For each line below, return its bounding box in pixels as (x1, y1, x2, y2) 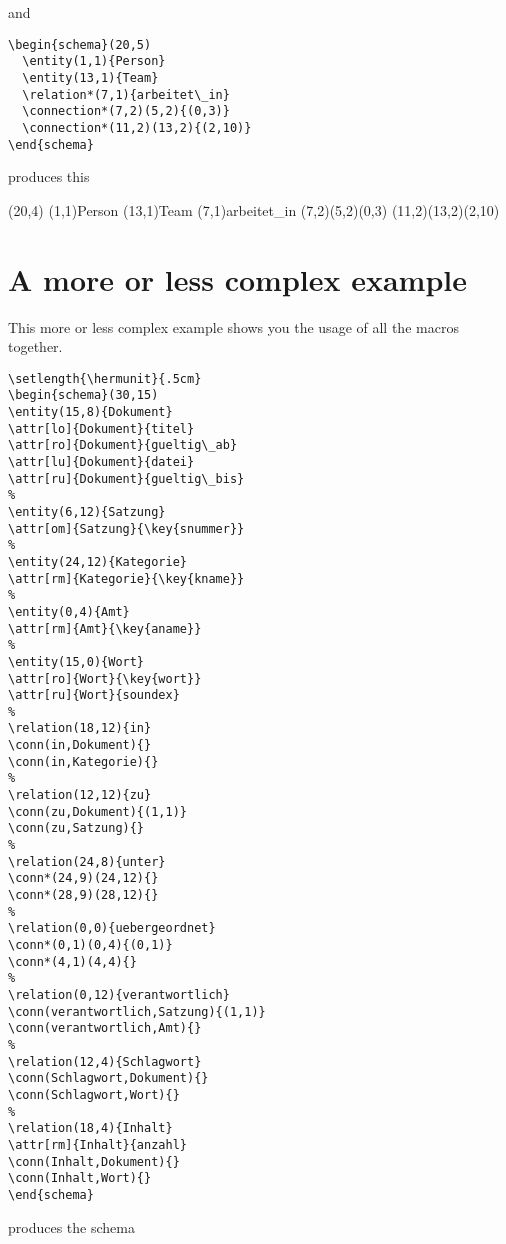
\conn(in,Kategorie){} (8, 754, 159, 769)
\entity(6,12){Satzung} (8, 504, 166, 519)
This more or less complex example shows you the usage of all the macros (8, 316, 459, 337)
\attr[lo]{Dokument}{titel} (8, 421, 195, 436)
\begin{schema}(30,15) (8, 388, 159, 403)
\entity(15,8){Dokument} (8, 405, 173, 419)
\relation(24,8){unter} (8, 854, 166, 869)
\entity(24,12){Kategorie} (8, 554, 187, 569)
